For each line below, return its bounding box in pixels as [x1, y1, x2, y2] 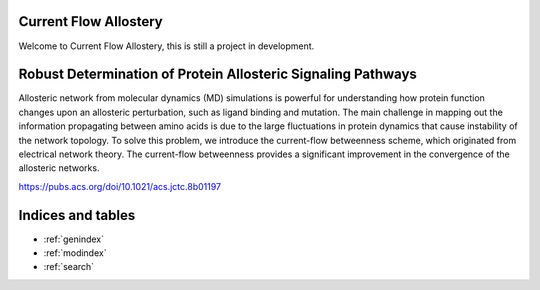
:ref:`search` [43, 261, 95, 273]
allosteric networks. [18, 162, 100, 174]
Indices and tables [18, 206, 136, 224]
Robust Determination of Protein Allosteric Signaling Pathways [18, 66, 417, 83]
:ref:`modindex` [43, 247, 107, 259]
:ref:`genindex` [43, 233, 105, 245]
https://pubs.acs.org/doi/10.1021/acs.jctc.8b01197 [18, 180, 222, 192]
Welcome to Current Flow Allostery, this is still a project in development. [18, 40, 315, 52]
